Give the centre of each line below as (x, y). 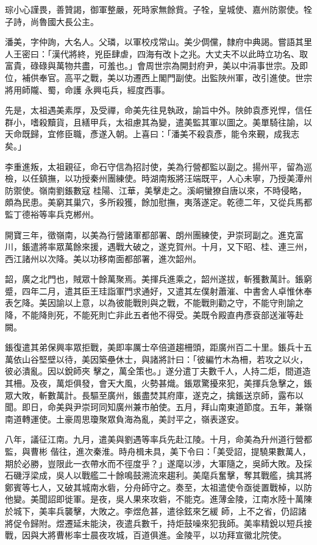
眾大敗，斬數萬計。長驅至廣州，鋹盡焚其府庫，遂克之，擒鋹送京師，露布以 (154, 395)
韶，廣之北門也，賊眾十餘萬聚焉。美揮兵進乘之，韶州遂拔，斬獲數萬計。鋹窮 (158, 279)
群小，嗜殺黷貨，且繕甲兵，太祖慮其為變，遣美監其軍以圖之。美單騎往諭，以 (158, 122)
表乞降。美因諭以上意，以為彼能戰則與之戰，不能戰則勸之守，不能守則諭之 (154, 303)
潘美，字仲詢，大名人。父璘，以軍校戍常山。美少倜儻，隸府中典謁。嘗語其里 (158, 42)
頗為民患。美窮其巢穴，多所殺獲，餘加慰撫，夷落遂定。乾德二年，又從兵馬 (154, 202)
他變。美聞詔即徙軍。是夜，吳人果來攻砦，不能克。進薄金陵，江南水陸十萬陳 (158, 499)
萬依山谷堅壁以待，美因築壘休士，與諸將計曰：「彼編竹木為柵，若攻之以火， (156, 359)
